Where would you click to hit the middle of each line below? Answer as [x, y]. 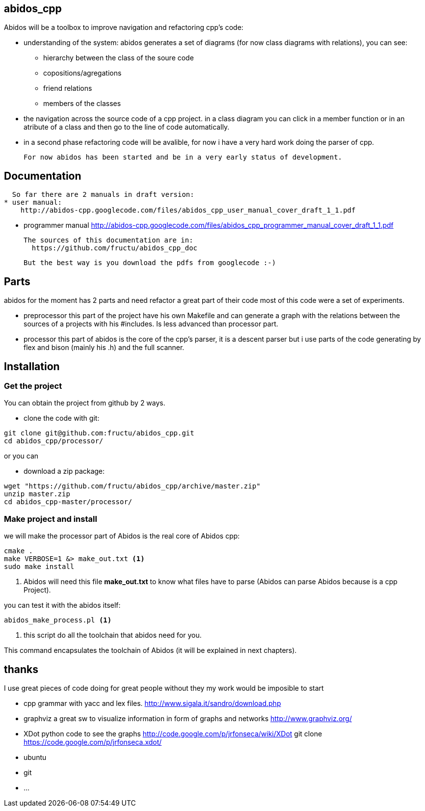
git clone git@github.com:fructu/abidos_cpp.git [99, 433]
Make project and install [51, 519]
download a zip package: [64, 471]
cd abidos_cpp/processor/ [54, 441]
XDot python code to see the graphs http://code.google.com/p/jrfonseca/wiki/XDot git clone [173, 733]
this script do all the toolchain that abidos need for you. [113, 635]
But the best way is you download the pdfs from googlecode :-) [150, 263]
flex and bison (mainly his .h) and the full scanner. [104, 348]
